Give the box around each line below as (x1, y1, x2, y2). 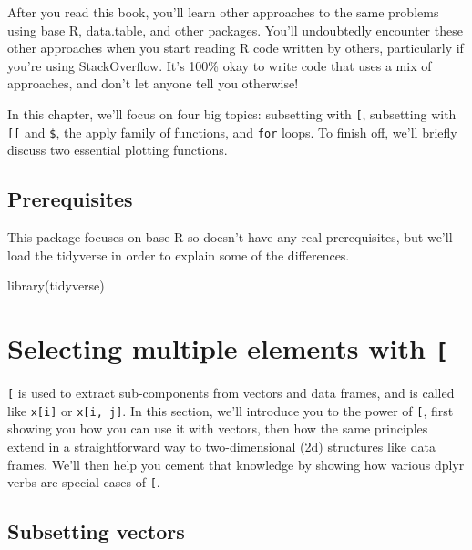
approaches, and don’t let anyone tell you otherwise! (7, 74, 299, 93)
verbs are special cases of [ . (7, 473, 160, 492)
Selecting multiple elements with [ (7, 330, 448, 367)
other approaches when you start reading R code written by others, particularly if (7, 38, 464, 57)
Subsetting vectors (7, 517, 185, 545)
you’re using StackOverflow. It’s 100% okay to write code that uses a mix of (7, 56, 432, 75)
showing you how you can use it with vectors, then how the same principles (7, 419, 428, 438)
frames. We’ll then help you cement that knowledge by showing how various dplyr (7, 454, 465, 474)
